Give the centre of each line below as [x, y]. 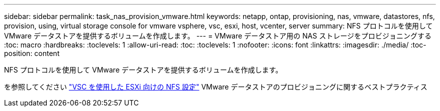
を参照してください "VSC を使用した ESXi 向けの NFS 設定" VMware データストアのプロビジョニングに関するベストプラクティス [216, 87]
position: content [32, 53]
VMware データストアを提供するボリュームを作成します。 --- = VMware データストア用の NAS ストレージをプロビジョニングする [218, 36]
